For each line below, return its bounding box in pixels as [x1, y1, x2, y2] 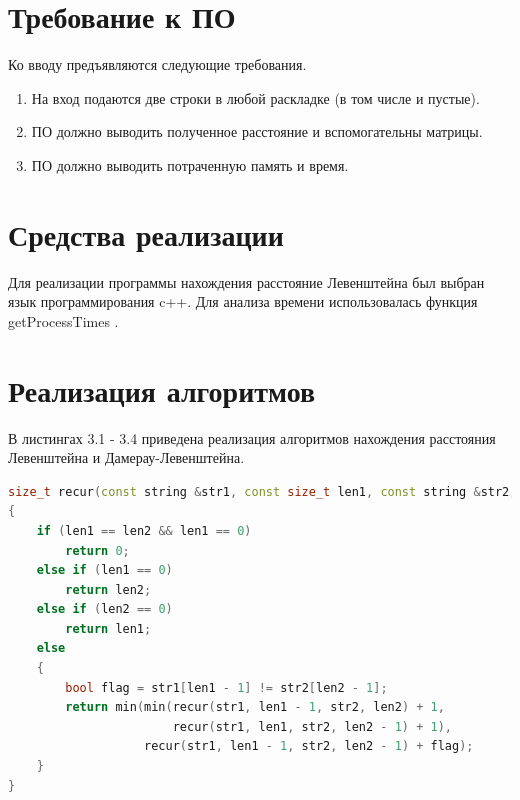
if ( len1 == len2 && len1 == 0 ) [36, 523, 252, 538]
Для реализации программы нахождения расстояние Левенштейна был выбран [8, 271, 485, 292]
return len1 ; [65, 621, 152, 636]
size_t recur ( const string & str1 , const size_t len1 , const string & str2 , [8, 484, 517, 499]
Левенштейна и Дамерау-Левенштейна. [8, 447, 245, 468]
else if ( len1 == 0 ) [36, 563, 173, 578]
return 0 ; [65, 543, 130, 558]
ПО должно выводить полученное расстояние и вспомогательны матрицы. [31, 121, 483, 142]
